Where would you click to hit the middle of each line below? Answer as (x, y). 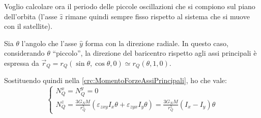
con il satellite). (28, 26)
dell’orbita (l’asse (31, 16)
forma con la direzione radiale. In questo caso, (157, 43)
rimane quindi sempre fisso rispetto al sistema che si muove (157, 16)
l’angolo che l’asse (49, 43)
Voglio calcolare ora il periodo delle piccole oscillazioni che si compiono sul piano (130, 6)
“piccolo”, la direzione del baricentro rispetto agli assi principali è (155, 53)
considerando (24, 53)
